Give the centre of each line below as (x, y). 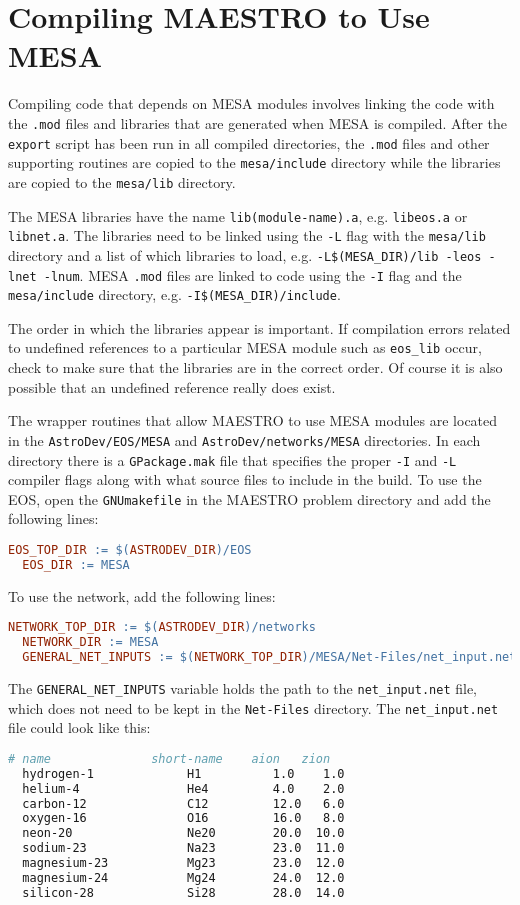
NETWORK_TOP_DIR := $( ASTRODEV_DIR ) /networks (162, 627)
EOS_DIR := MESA (76, 564)
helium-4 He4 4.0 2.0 (183, 788)
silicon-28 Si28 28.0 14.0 (183, 892)
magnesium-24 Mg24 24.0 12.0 (183, 877)
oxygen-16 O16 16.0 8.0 (183, 818)
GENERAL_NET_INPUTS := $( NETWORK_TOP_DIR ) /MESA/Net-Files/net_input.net (269, 657)
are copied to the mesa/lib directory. (122, 181)
